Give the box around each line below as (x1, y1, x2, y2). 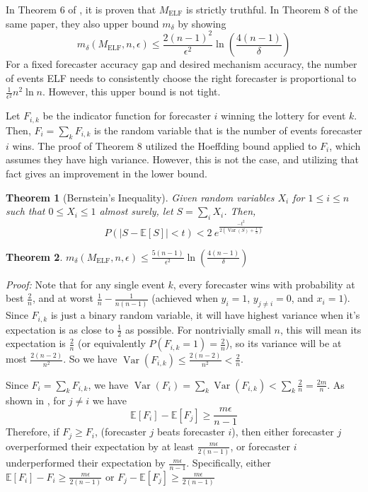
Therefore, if (6, 424, 59, 439)
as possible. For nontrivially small (125, 322, 271, 336)
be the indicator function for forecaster (42, 108, 211, 123)
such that (6, 204, 45, 218)
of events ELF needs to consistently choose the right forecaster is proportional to (6, 70, 357, 85)
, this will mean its (280, 322, 362, 336)
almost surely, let (99, 204, 173, 218)
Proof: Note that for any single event (6, 276, 165, 291)
